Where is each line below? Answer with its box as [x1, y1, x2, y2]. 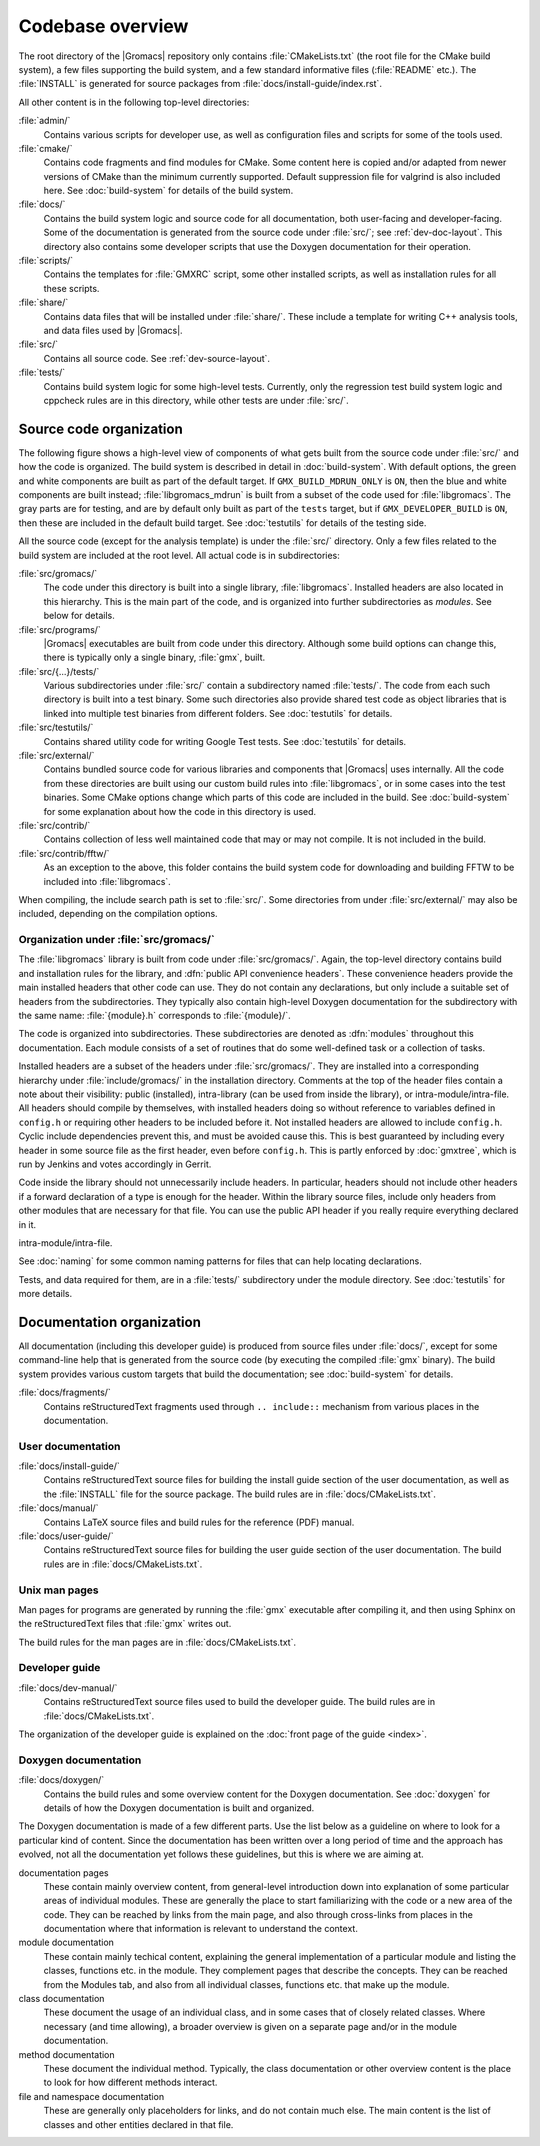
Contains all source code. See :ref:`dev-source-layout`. [43, 352, 270, 364]
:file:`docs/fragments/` [18, 1386, 112, 1399]
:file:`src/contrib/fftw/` [18, 847, 110, 859]
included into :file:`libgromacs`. [43, 875, 172, 887]
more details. [18, 1288, 73, 1300]
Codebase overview [18, 15, 189, 37]
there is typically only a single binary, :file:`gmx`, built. [43, 651, 266, 664]
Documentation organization [18, 1313, 202, 1330]
